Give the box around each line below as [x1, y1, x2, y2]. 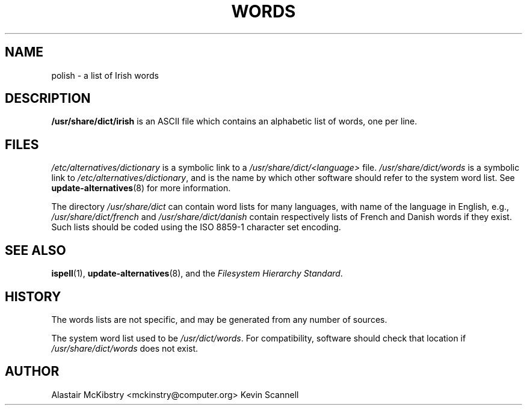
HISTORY [5, 289, 61, 304]
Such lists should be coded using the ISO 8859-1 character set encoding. [51, 222, 341, 233]
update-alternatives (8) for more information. [51, 183, 231, 194]
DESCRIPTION [5, 91, 91, 106]
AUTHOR [5, 364, 60, 379]
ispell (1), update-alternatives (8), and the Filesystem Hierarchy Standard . [51, 268, 343, 279]
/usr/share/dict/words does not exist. [51, 343, 199, 353]
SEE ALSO [5, 242, 66, 258]
